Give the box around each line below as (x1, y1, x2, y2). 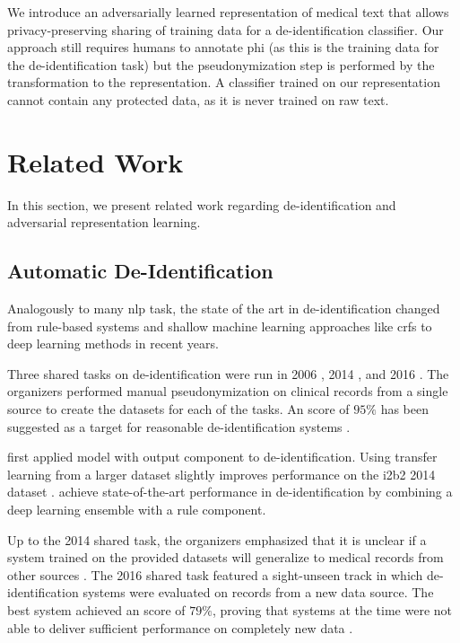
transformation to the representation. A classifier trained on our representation (7, 73, 440, 92)
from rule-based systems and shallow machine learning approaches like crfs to (7, 316, 432, 335)
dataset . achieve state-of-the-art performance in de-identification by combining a (7, 482, 453, 501)
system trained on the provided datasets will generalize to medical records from (7, 548, 444, 567)
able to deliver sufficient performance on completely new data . (7, 618, 353, 637)
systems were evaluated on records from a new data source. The (82, 583, 434, 602)
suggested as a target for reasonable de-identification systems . (7, 417, 351, 436)
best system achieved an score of (7, 600, 186, 619)
